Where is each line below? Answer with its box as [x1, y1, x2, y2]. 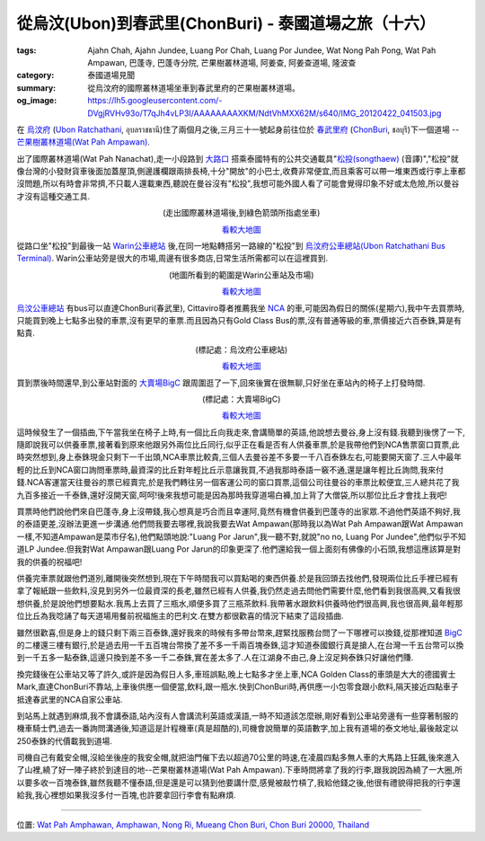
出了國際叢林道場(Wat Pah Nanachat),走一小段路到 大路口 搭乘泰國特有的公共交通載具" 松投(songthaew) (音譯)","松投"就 [16, 153, 459, 164]
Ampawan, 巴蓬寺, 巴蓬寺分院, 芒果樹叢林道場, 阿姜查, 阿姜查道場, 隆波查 [87, 57, 357, 67]
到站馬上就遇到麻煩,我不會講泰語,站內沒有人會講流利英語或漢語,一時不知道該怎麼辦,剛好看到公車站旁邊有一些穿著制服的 [16, 710, 459, 721]
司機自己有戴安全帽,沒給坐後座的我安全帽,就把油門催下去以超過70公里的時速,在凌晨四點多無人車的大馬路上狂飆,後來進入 [16, 752, 460, 763]
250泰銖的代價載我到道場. [16, 735, 112, 746]
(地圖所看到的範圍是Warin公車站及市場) [168, 270, 314, 280]
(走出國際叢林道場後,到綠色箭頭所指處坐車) [162, 208, 321, 218]
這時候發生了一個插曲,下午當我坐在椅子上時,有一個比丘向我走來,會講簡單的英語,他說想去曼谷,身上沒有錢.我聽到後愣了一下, [16, 427, 466, 438]
